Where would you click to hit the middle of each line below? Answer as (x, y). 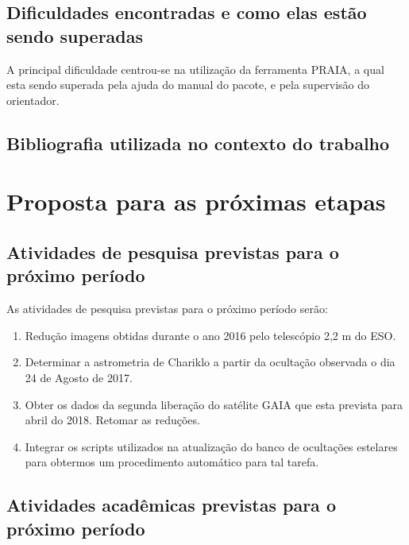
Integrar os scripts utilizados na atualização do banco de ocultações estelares (211, 446)
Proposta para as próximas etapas (196, 201)
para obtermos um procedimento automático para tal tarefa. (172, 462)
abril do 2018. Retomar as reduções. (112, 420)
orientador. (33, 100)
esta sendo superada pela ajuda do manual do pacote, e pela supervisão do (188, 85)
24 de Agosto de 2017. (79, 377)
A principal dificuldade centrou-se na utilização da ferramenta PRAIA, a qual (195, 69)
